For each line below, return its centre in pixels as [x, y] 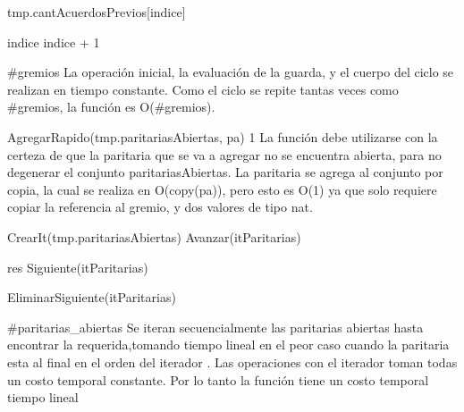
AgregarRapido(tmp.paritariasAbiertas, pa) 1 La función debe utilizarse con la [223, 136]
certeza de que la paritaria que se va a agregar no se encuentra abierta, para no [224, 154]
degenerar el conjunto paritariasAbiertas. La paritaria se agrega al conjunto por [225, 172]
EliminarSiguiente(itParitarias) [92, 297]
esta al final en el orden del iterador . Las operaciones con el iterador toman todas [232, 362]
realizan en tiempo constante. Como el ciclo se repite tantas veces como [203, 89]
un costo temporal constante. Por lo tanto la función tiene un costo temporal [218, 379]
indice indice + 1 [54, 42]
